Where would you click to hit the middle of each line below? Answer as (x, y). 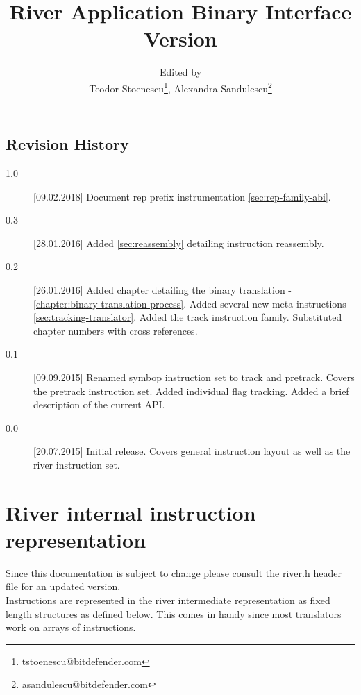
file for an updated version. (63, 586)
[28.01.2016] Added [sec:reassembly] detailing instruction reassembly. (179, 243)
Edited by (180, 72)
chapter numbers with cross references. (116, 330)
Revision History (67, 144)
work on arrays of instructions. (71, 627)
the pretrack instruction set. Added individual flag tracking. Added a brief (191, 391)
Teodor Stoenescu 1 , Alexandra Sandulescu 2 (180, 87)
